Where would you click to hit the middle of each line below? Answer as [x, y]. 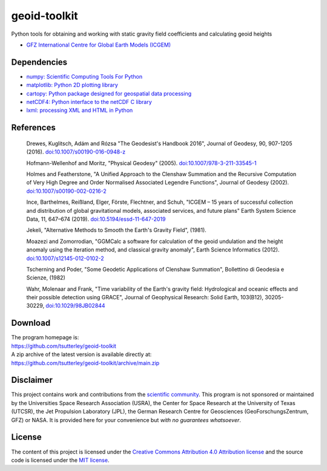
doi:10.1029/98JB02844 [75, 306]
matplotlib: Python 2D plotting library [72, 85]
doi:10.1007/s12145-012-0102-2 [65, 258]
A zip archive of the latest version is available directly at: [81, 354]
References [33, 128]
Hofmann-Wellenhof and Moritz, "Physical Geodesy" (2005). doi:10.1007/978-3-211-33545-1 [141, 163]
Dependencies [39, 62]
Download [31, 323]
